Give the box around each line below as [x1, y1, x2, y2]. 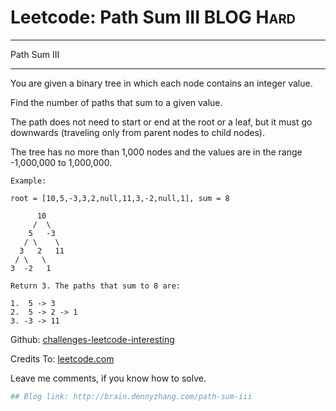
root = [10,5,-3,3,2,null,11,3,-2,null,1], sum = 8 [10, 193, 230, 203]
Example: [10, 176, 47, 186]
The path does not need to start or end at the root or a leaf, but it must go [10, 116, 313, 128]
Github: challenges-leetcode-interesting [10, 333, 175, 345]
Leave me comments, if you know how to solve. [10, 372, 207, 384]
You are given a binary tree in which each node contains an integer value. [10, 77, 313, 89]
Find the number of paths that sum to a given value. [10, 96, 223, 108]
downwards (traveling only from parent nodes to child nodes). [10, 126, 265, 138]
